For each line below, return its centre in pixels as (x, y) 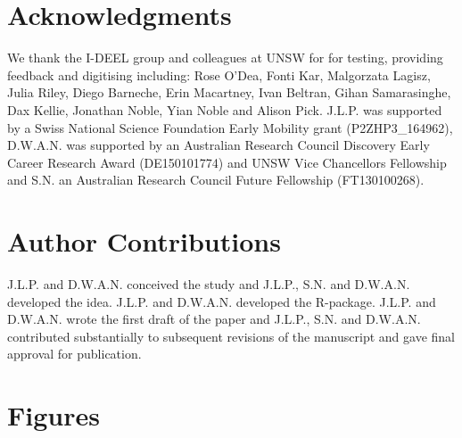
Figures (54, 415)
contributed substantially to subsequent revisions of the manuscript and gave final (231, 336)
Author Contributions (144, 241)
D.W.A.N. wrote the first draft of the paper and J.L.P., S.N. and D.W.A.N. (214, 319)
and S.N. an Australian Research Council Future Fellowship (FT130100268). (216, 180)
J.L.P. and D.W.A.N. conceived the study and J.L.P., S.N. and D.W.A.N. (209, 284)
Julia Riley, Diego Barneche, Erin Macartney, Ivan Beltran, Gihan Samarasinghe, (229, 92)
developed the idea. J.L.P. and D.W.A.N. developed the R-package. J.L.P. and (222, 301)
